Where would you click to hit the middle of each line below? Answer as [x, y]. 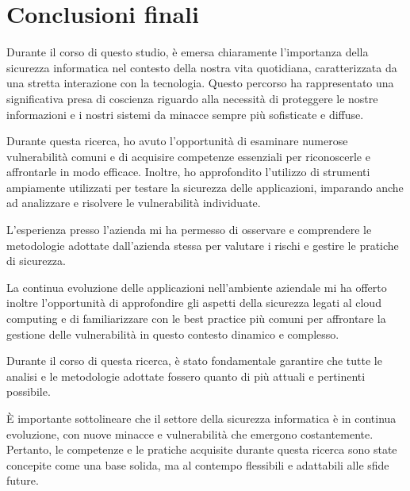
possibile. [29, 391]
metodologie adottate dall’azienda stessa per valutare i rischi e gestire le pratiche [203, 245]
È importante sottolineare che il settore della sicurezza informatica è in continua [201, 418]
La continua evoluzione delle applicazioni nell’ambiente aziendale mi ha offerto [197, 287]
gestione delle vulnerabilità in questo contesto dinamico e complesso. [173, 334]
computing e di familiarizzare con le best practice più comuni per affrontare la [196, 318]
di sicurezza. [36, 261]
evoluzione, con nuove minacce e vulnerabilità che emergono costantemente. [190, 433]
